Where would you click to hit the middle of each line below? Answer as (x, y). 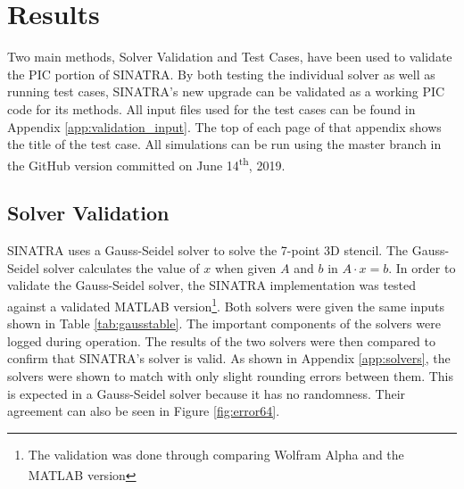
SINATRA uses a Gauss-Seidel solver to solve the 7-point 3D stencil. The (208, 250)
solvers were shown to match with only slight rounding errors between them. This (230, 375)
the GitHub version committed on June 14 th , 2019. (146, 163)
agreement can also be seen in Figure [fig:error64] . (144, 411)
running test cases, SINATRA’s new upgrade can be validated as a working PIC (226, 91)
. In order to (422, 267)
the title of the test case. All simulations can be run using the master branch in (224, 144)
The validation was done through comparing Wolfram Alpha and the (216, 454)
